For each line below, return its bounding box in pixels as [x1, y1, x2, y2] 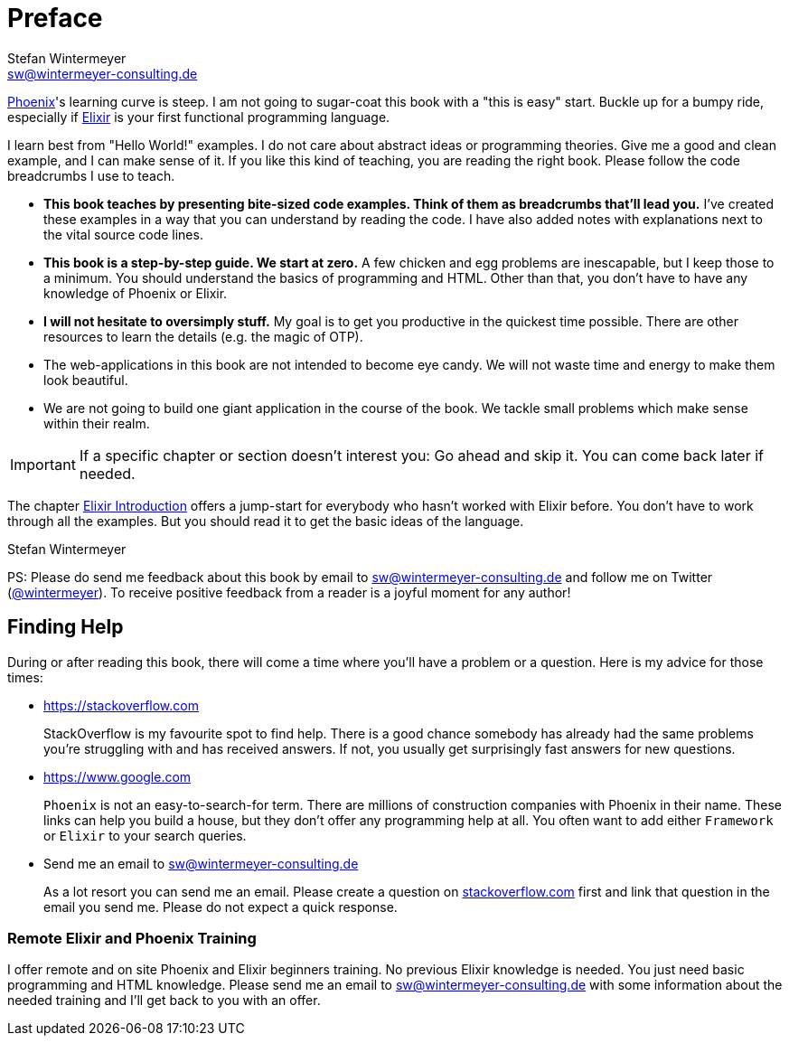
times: [7, 669, 43, 685]
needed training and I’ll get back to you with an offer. [7, 992, 321, 1009]
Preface [7, 3, 103, 33]
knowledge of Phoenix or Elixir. [43, 285, 228, 301]
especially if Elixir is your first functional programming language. [7, 108, 390, 125]
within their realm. [43, 415, 150, 431]
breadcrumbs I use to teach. [7, 167, 175, 183]
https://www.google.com [43, 768, 192, 785]
